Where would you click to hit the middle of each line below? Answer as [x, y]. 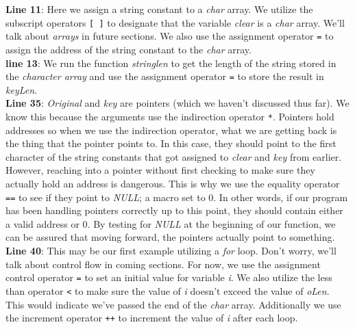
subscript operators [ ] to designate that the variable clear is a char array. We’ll [175, 22]
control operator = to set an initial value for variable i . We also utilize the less [169, 277]
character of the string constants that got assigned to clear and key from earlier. [174, 156]
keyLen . [21, 89]
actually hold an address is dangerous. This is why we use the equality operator [173, 183]
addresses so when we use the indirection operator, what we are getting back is [171, 130]
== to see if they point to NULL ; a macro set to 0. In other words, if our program [177, 197]
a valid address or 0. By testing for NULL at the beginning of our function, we [171, 223]
